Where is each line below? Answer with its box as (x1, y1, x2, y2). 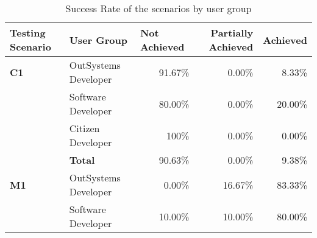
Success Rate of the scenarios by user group (65, 1, 252, 15)
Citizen (69, 121, 100, 135)
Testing (10, 26, 46, 40)
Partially (210, 26, 254, 40)
